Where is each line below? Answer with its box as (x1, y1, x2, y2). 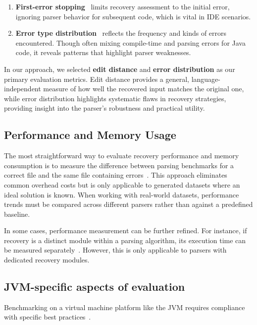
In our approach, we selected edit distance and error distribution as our (4, 64, 235, 74)
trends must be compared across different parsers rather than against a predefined (4, 199, 253, 209)
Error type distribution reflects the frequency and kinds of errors (15, 28, 227, 38)
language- (191, 73, 220, 84)
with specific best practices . (4, 312, 91, 322)
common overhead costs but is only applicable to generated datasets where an (4, 179, 240, 190)
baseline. (4, 208, 30, 219)
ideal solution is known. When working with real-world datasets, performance (4, 189, 239, 199)
